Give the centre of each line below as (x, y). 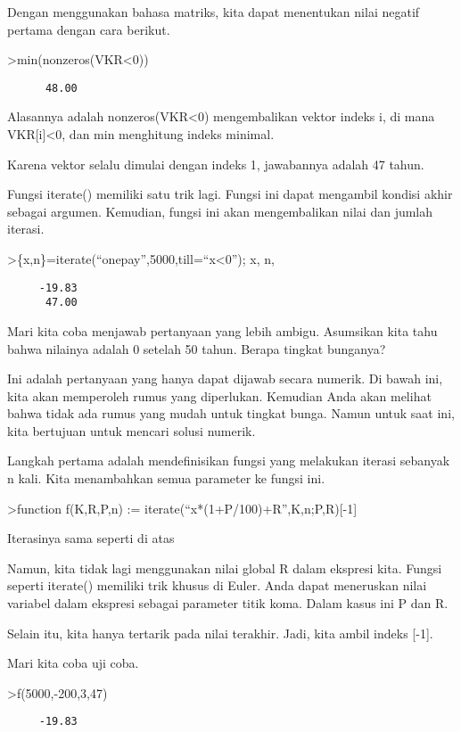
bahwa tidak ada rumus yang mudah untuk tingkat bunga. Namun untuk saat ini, (231, 413)
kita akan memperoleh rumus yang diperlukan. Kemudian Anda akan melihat (219, 395)
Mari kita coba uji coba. (73, 663)
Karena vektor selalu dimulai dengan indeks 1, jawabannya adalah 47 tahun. (216, 164)
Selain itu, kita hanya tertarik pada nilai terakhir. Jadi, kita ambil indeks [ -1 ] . (220, 633)
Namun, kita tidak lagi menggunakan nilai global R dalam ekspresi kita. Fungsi (225, 568)
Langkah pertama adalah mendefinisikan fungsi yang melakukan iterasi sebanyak (229, 461)
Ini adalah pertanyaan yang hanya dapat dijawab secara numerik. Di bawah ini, (225, 378)
